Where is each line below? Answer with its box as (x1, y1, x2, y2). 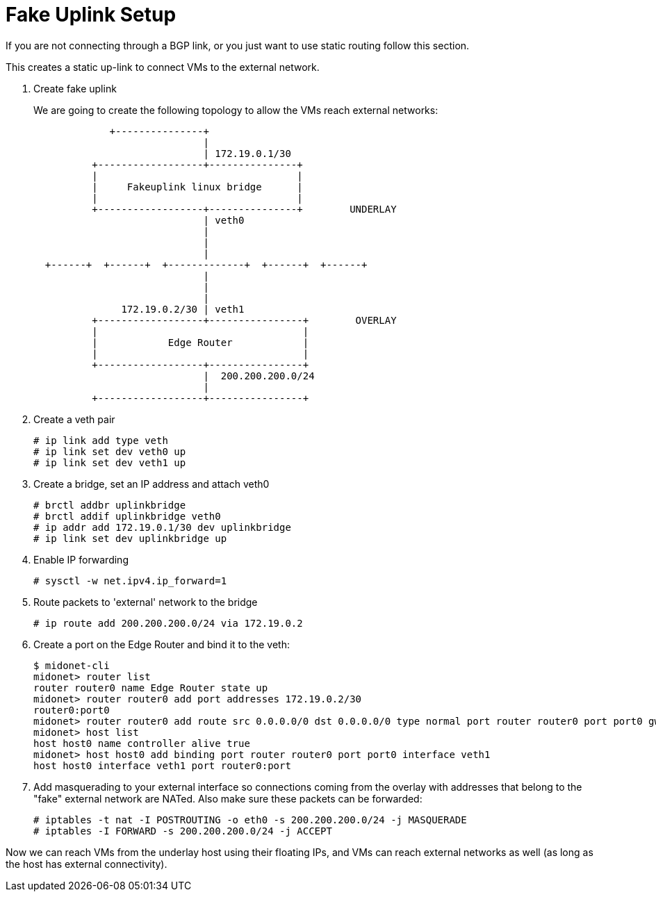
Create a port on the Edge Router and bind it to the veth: (33, 638, 290, 650)
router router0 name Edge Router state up (33, 682, 268, 693)
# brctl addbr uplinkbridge (33, 499, 186, 511)
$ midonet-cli (33, 659, 110, 671)
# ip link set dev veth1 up (33, 456, 186, 468)
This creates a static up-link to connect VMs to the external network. (6, 60, 320, 73)
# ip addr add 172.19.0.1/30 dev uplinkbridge (33, 521, 291, 533)
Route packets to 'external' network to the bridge (33, 595, 258, 608)
